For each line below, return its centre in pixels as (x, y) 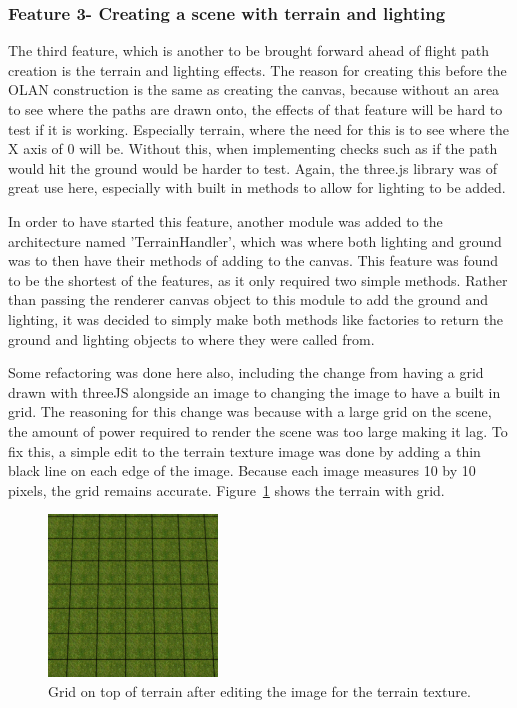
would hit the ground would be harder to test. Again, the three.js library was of (252, 167)
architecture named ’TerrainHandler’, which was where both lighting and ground (255, 240)
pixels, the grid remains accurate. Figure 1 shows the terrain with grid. (226, 489)
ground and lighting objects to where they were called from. (191, 338)
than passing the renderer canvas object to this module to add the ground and (248, 299)
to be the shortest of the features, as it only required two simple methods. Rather (258, 279)
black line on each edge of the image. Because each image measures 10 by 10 (242, 470)
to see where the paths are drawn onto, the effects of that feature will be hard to (255, 109)
